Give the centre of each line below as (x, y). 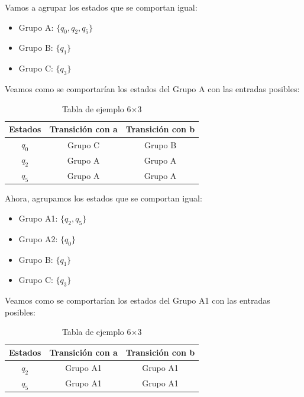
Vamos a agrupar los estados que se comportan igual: (101, 7)
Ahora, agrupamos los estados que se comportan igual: (104, 198)
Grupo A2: (38, 238)
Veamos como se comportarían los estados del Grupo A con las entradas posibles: (152, 88)
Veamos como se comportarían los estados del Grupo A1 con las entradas (138, 300)
